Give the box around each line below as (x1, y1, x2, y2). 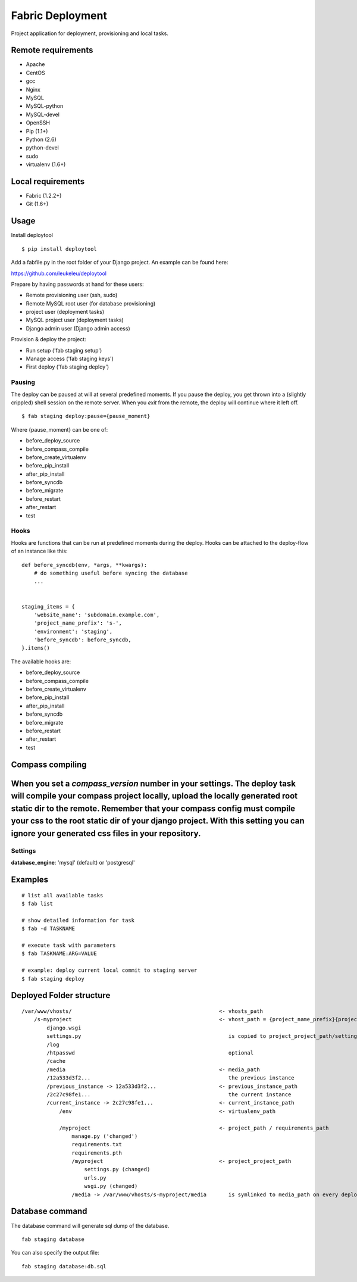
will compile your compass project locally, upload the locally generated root (11, 791, 297, 801)
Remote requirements (11, 45, 93, 55)
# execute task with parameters (21, 942, 116, 949)
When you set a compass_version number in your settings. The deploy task (11, 778, 296, 788)
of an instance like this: (11, 548, 68, 555)
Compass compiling (11, 759, 87, 769)
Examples (11, 875, 49, 885)
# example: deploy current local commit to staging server (21, 967, 198, 974)
